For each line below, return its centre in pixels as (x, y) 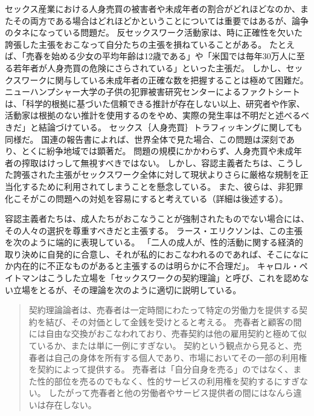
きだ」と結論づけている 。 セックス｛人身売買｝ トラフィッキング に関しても (154, 127)
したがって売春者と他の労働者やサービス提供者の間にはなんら (171, 393)
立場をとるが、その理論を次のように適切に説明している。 (127, 289)
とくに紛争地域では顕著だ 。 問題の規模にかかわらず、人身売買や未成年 (162, 151)
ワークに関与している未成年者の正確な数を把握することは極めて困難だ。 (165, 80)
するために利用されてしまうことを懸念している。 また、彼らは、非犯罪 (162, 186)
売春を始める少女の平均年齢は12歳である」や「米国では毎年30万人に (161, 56)
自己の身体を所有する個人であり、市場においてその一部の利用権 (181, 357)
